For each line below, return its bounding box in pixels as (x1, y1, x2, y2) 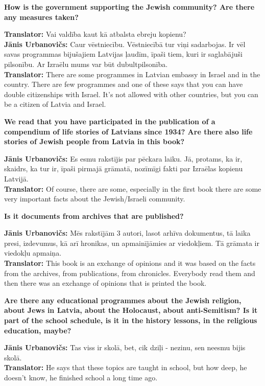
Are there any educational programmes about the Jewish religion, (4, 294, 242, 305)
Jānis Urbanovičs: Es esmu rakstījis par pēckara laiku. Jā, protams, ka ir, (4, 153, 243, 164)
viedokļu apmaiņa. (4, 247, 62, 258)
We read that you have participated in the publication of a (4, 116, 215, 126)
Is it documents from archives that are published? (4, 210, 184, 221)
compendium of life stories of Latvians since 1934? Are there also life (4, 126, 253, 137)
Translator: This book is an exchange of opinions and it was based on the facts (4, 258, 256, 268)
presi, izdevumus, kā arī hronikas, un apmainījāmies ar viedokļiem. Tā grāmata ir (4, 237, 259, 248)
